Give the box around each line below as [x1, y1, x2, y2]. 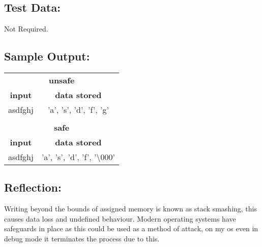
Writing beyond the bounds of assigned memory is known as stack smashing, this [4, 203, 257, 214]
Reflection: [4, 179, 62, 195]
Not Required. [4, 23, 48, 34]
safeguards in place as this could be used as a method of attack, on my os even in [4, 223, 258, 234]
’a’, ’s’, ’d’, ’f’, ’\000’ [41, 151, 115, 163]
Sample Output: [4, 48, 90, 64]
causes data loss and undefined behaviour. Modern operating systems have [4, 213, 236, 224]
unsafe [48, 74, 75, 86]
